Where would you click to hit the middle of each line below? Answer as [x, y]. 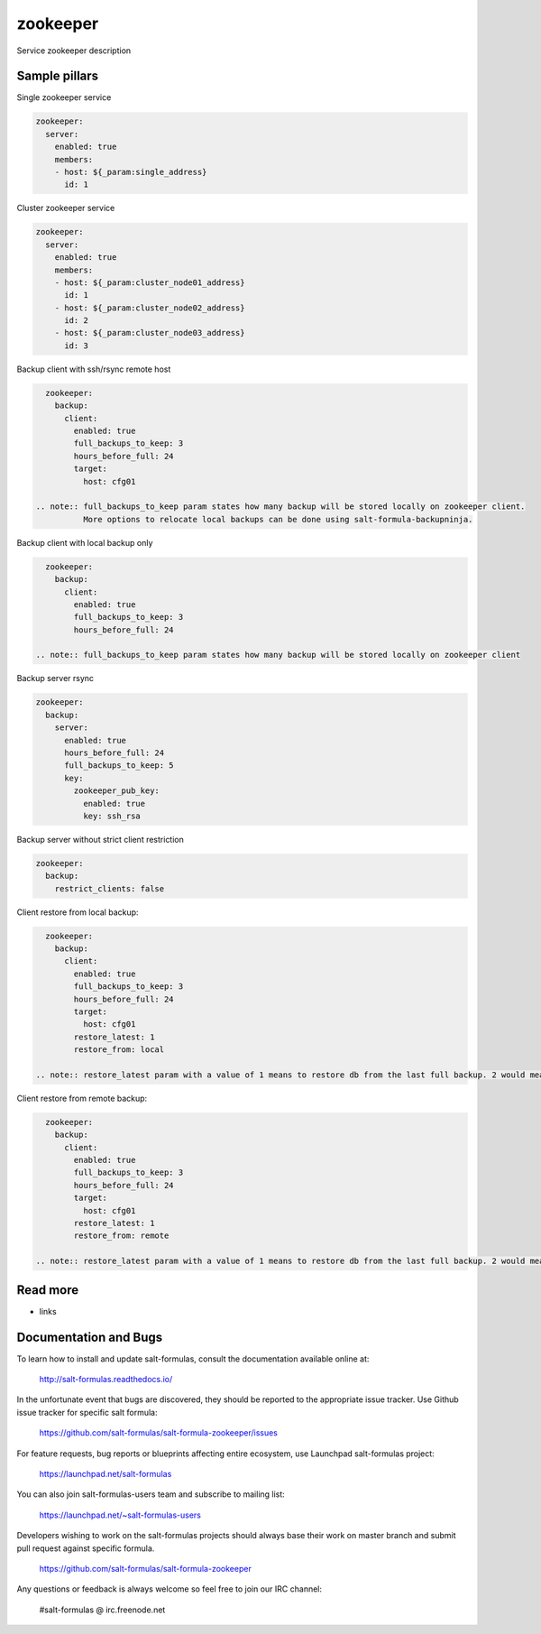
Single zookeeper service [64, 97]
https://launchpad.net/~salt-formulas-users [120, 1515]
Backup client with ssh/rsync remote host [94, 369]
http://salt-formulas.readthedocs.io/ [106, 1380]
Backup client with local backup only [85, 542]
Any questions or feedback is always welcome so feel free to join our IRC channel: [170, 1589]
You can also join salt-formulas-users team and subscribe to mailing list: [151, 1494]
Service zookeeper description [74, 51]
